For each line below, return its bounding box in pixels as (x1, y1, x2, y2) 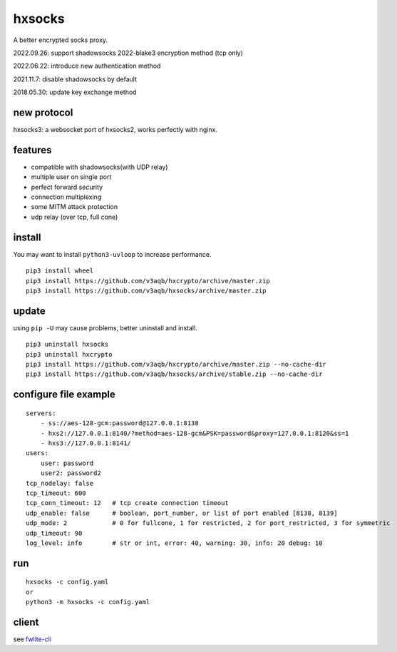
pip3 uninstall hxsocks (26, 340, 109, 349)
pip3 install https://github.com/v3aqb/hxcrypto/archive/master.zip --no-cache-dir (26, 360, 327, 369)
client (13, 616, 39, 628)
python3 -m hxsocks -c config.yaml (26, 598, 150, 606)
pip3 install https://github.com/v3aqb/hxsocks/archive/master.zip (26, 286, 267, 295)
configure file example (13, 389, 115, 401)
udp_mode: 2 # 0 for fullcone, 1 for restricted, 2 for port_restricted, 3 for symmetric (26, 519, 391, 527)
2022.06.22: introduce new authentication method (13, 61, 161, 71)
